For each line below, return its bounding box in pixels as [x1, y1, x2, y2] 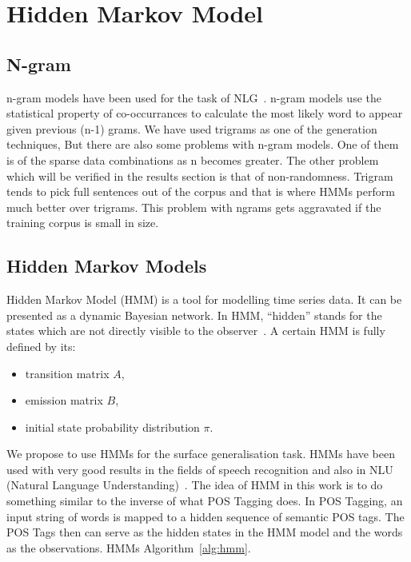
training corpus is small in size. [6, 214, 159, 231]
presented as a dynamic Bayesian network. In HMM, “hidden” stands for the [6, 306, 382, 323]
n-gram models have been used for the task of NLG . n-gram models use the [6, 89, 381, 106]
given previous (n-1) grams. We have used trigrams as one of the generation [6, 120, 377, 137]
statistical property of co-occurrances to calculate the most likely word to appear [6, 105, 403, 122]
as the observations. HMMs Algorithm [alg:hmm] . [6, 539, 251, 556]
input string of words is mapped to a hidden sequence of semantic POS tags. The [6, 508, 405, 524]
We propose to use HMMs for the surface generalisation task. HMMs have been [6, 445, 396, 462]
